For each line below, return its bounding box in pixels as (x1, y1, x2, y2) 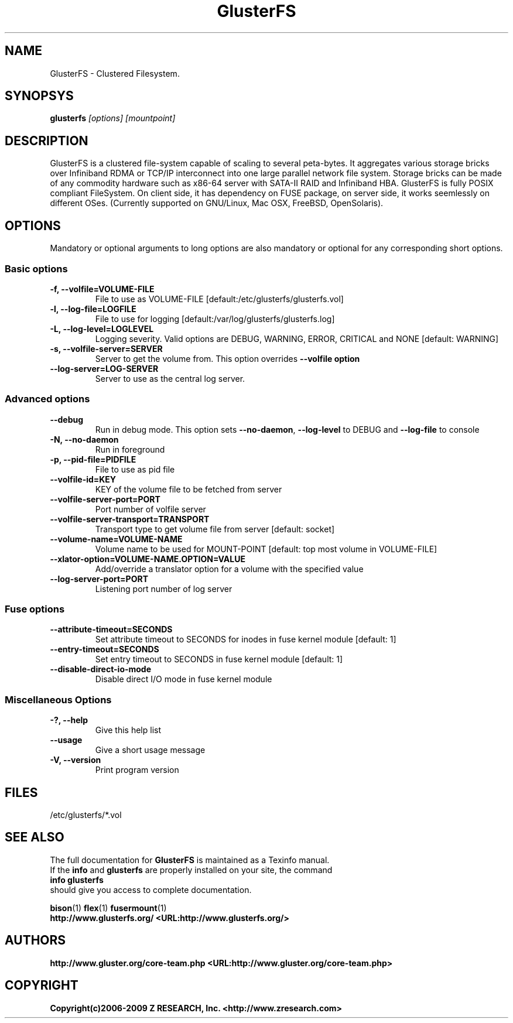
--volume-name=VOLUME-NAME (50, 533, 183, 544)
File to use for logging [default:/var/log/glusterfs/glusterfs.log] (95, 313, 335, 324)
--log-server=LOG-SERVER (50, 363, 159, 374)
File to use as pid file (95, 464, 175, 474)
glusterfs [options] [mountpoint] (50, 113, 176, 124)
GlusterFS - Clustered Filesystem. (50, 68, 180, 78)
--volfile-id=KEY (50, 474, 117, 484)
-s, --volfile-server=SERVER (50, 343, 163, 354)
